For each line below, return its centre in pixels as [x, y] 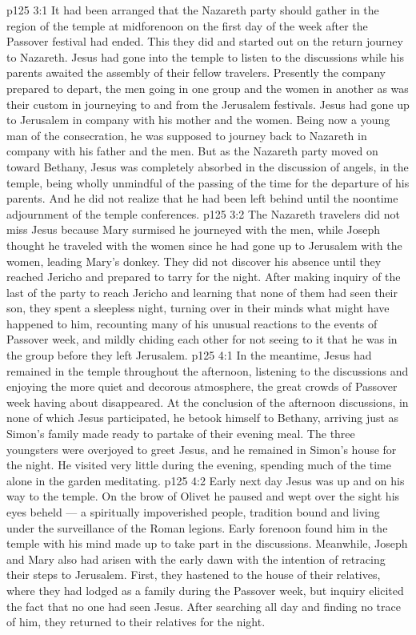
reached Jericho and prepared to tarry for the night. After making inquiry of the [204, 277]
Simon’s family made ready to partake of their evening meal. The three [181, 434]
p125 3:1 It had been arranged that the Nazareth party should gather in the [193, 10]
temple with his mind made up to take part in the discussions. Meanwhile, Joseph [207, 543]
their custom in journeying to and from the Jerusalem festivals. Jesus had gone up [208, 104]
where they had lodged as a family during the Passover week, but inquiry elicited [205, 590]
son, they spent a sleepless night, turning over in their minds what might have [198, 308]
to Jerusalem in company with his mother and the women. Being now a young [198, 120]
